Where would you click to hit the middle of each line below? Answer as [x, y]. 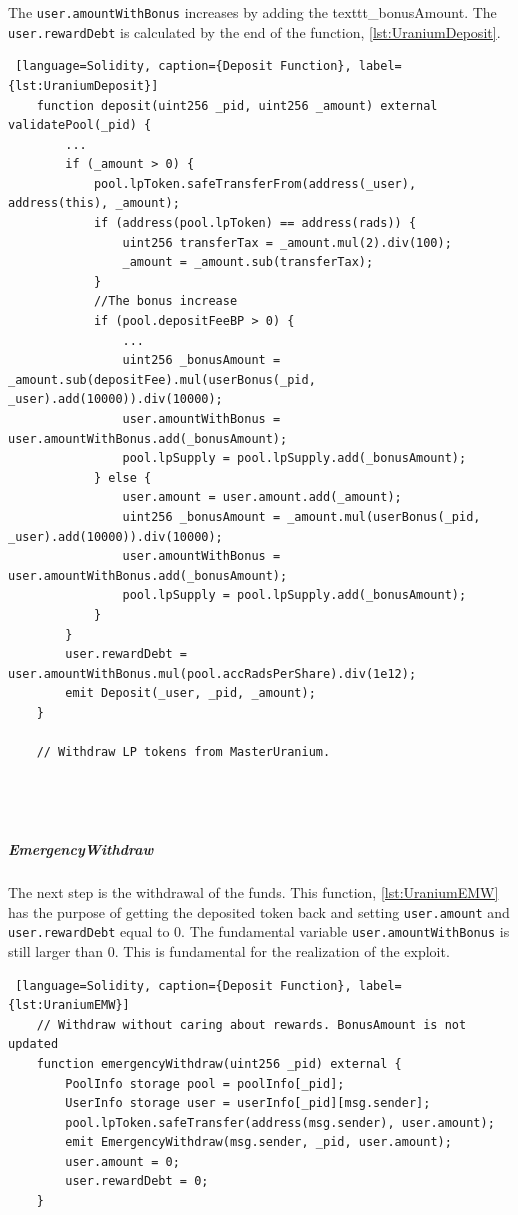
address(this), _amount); [94, 203]
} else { [122, 477]
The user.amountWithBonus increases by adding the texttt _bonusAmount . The [252, 12]
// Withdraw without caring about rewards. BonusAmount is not [251, 1024]
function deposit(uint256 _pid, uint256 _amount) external [237, 105]
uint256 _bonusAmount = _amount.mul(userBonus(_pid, [301, 516]
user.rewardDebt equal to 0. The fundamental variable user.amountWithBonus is [259, 931]
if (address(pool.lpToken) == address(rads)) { [255, 223]
